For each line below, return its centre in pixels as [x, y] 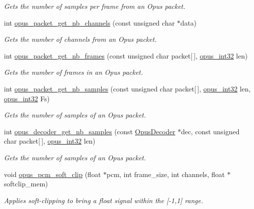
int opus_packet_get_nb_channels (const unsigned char [89, 22]
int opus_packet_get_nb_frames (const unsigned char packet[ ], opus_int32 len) [126, 55]
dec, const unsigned [210, 131]
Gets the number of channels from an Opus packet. [80, 39]
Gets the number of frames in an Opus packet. [73, 72]
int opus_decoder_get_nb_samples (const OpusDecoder [90, 131]
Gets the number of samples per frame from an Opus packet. [95, 6]
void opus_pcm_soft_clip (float [53, 174]
